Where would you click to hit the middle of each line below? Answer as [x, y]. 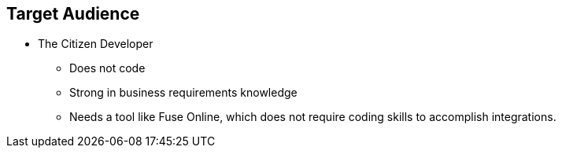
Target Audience [73, 14]
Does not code [107, 68]
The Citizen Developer [96, 44]
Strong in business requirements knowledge [183, 93]
